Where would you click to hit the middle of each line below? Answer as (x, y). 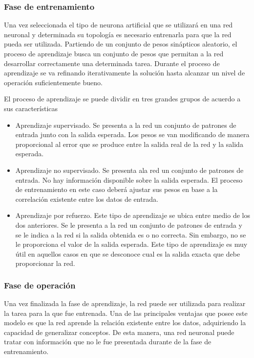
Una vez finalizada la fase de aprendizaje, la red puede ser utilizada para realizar (125, 303)
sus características (31, 108)
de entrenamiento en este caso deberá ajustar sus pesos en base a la (116, 189)
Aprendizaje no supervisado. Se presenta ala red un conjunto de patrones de (129, 170)
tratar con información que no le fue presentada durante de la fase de (108, 342)
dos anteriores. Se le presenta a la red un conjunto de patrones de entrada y (129, 225)
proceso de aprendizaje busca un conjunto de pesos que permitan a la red (114, 53)
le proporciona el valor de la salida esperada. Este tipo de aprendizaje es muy (131, 244)
